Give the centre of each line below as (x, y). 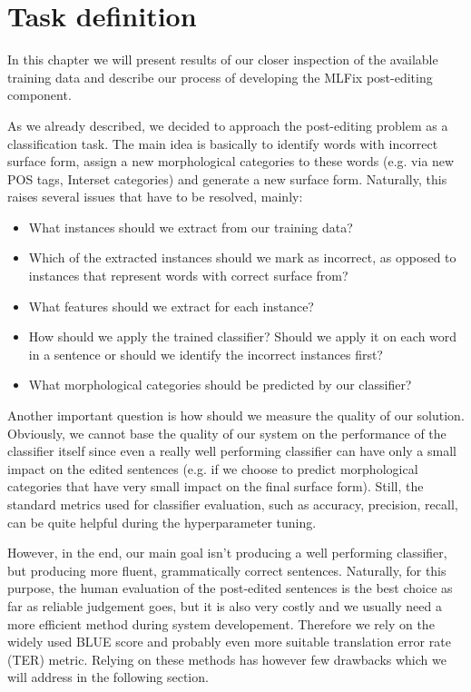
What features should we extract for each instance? (171, 306)
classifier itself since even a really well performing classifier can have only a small (232, 451)
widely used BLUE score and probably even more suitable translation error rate (229, 642)
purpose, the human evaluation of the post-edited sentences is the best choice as (230, 588)
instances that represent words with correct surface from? (188, 276)
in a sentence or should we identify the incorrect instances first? (206, 354)
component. (39, 95)
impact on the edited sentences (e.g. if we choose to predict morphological (213, 468)
